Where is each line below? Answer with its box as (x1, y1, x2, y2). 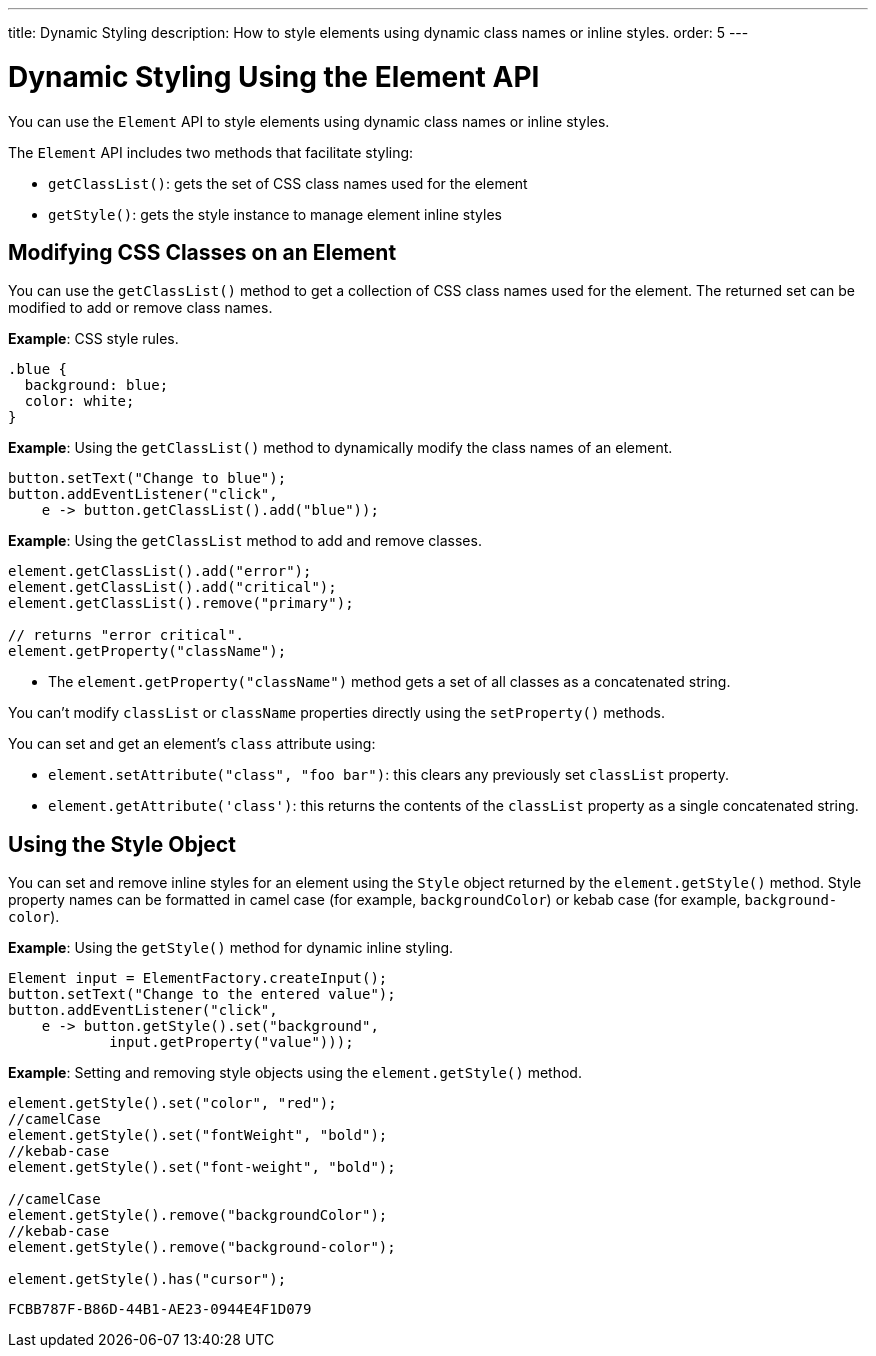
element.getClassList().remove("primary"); (8, 595, 354, 612)
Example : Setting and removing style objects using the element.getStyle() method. (8, 1064, 582, 1082)
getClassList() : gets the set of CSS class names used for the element (48, 174, 528, 192)
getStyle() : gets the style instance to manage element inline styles (48, 205, 502, 223)
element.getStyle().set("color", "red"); (8, 1095, 337, 1112)
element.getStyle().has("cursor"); (8, 1271, 287, 1288)
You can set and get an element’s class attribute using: (8, 735, 376, 753)
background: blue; (24, 377, 169, 394)
